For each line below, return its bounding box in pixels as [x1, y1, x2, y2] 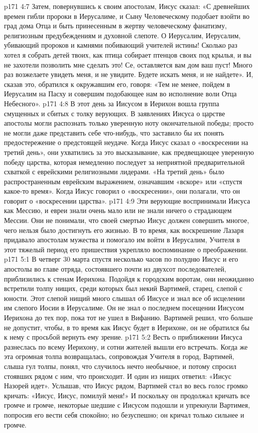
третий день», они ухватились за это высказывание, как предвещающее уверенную [4, 146, 254, 157]
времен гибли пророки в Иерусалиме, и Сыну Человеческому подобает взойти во [4, 10, 250, 21]
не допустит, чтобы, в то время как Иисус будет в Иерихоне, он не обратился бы [4, 322, 250, 332]
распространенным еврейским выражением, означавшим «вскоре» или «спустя [4, 176, 243, 186]
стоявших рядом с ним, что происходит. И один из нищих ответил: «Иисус [4, 370, 232, 381]
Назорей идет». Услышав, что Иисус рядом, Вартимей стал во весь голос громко [4, 380, 248, 391]
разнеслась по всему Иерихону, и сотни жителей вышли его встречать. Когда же [4, 341, 248, 352]
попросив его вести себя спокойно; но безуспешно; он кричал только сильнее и [4, 409, 244, 420]
